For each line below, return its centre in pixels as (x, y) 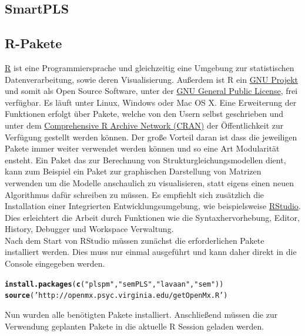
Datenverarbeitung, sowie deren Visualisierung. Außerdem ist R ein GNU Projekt (152, 79)
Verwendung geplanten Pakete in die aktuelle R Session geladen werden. (135, 326)
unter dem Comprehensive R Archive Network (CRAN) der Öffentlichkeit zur (144, 125)
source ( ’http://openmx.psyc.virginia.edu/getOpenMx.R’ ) (116, 296)
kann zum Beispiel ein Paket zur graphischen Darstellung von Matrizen (133, 171)
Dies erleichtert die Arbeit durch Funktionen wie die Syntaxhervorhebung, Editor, (152, 217)
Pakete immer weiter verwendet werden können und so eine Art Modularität (142, 148)
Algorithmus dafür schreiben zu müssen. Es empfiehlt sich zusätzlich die (135, 194)
